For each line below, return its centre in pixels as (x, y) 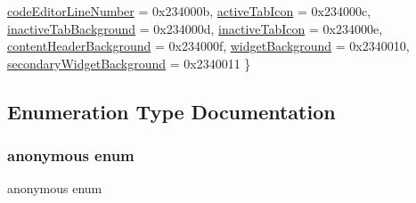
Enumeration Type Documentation (171, 111)
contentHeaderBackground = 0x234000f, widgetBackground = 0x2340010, (208, 46)
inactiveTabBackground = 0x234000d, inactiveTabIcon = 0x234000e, (195, 28)
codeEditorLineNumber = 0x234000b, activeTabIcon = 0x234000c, (189, 11)
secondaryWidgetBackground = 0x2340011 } (129, 63)
